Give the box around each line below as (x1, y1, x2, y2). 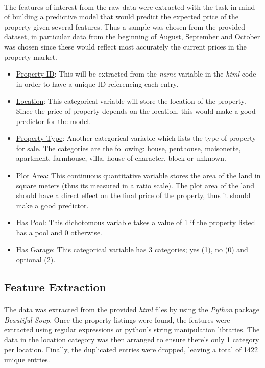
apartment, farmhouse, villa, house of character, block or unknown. (16, 153, 226, 163)
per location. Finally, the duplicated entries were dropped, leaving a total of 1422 (4, 344, 258, 355)
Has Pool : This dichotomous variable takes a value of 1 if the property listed (16, 217, 255, 228)
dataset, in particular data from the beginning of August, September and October (4, 31, 260, 42)
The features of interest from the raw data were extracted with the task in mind (4, 1, 255, 12)
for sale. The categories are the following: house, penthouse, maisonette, (16, 142, 241, 153)
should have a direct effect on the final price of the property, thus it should (16, 190, 251, 201)
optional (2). (16, 254, 56, 265)
